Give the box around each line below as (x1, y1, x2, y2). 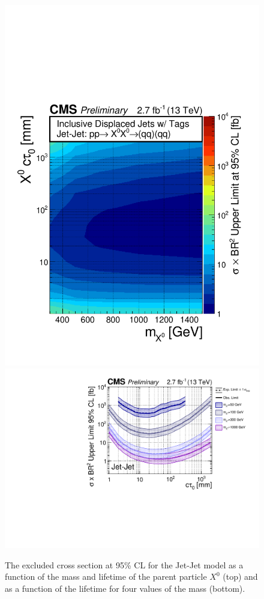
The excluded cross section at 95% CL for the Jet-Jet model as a (5, 558, 244, 571)
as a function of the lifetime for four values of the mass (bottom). (5, 582, 245, 594)
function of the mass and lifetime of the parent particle (5, 570, 207, 583)
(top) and (223, 570, 258, 583)
